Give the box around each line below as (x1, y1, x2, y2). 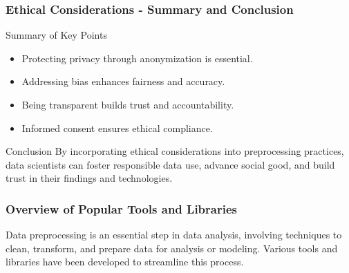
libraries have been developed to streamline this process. (6, 254, 244, 269)
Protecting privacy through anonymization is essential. (21, 50, 253, 65)
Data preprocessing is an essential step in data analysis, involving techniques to (6, 227, 342, 242)
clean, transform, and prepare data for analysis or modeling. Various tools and (6, 241, 338, 255)
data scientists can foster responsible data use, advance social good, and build (6, 157, 335, 171)
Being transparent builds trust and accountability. (21, 97, 234, 111)
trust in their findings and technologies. (6, 171, 173, 185)
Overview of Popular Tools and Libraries (6, 200, 237, 217)
